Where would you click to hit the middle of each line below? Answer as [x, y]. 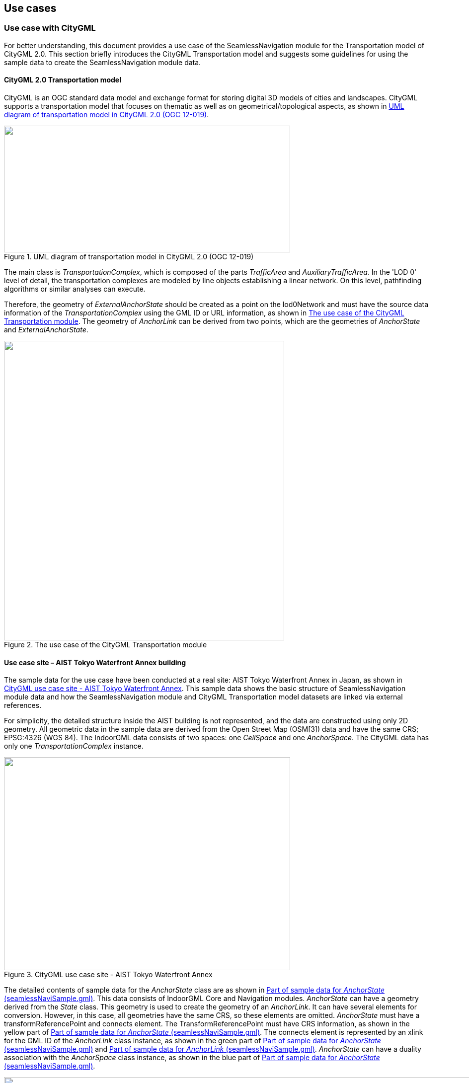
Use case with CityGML [50, 28]
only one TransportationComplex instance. [74, 746]
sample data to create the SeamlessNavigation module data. [103, 62]
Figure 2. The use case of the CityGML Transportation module [106, 645]
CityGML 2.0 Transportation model [63, 80]
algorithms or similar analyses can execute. [75, 289]
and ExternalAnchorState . [46, 330]
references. [23, 705]
